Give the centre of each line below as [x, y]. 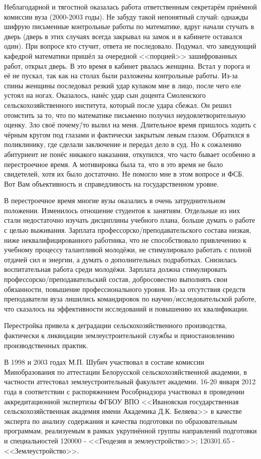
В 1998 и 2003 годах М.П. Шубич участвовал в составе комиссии [104, 362]
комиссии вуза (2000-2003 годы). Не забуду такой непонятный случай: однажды [126, 16]
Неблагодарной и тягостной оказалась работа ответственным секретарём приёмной [130, 7]
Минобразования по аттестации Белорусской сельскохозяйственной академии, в [125, 371]
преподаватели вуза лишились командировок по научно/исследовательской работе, [130, 299]
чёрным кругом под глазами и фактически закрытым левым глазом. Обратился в [127, 134]
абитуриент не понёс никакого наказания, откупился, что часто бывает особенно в [130, 154]
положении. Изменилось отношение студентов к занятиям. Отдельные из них [122, 210]
